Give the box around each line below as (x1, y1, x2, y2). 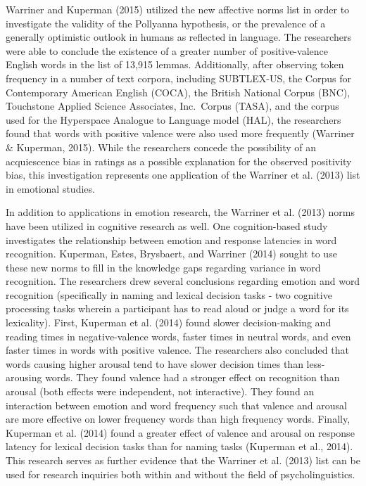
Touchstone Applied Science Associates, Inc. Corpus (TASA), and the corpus (6, 98, 339, 113)
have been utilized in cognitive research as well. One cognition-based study (6, 218, 328, 233)
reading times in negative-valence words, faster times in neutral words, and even (6, 328, 351, 343)
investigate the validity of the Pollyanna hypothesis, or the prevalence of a (6, 15, 326, 30)
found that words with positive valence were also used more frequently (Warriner (6, 126, 355, 141)
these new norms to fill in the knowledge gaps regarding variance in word (6, 260, 321, 274)
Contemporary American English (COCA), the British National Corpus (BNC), (6, 84, 351, 99)
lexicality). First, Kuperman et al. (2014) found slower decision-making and (6, 315, 332, 330)
